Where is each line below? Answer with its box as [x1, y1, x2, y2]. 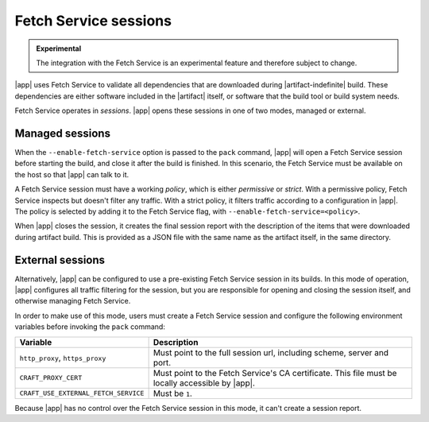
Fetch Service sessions [14, 12, 172, 29]
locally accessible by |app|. [153, 377, 256, 389]
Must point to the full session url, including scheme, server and [153, 347, 389, 358]
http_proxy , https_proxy [19, 352, 106, 363]
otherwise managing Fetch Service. [14, 296, 131, 306]
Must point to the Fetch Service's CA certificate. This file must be [153, 367, 397, 378]
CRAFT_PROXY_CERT [19, 374, 83, 382]
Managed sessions [14, 126, 111, 140]
